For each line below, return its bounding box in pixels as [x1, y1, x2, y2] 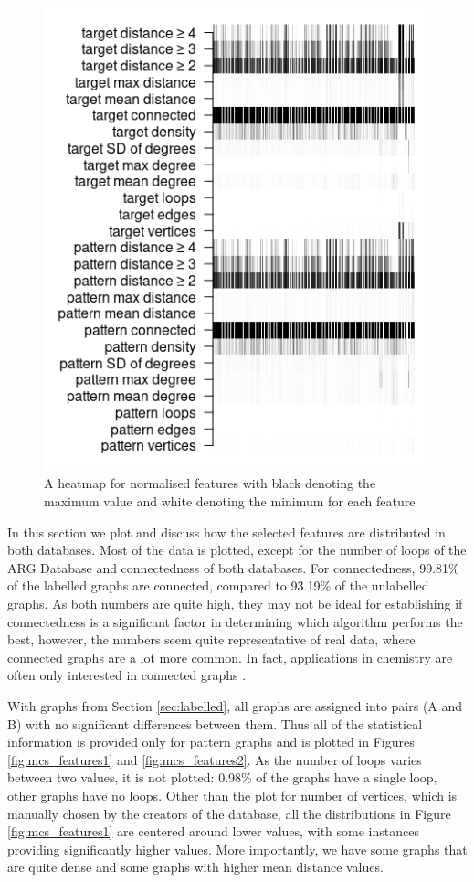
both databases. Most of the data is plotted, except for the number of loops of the [7, 540, 467, 559]
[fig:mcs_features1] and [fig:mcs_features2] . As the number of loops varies [7, 749, 422, 769]
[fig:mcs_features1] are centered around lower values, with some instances [7, 822, 419, 841]
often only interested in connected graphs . [7, 665, 247, 685]
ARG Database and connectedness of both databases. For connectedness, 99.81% [7, 558, 459, 577]
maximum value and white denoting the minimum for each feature [44, 492, 416, 511]
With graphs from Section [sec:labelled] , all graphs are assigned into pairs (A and [7, 696, 463, 715]
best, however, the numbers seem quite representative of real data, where [7, 630, 416, 649]
